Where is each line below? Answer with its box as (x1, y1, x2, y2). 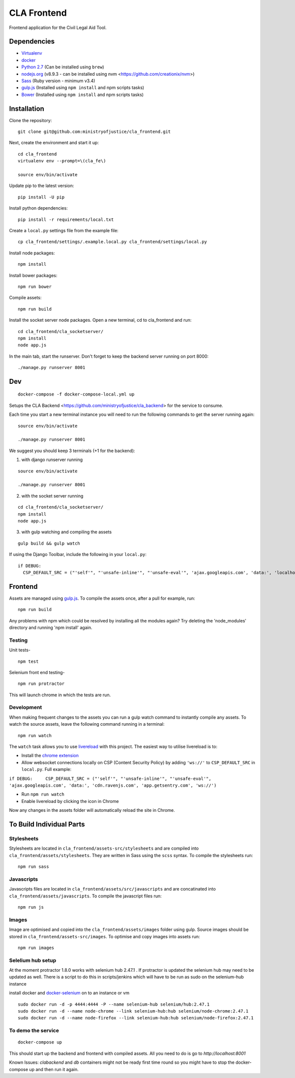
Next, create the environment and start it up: (9, 140, 99, 146)
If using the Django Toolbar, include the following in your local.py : (9, 552, 147, 557)
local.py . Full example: (21, 767, 71, 772)
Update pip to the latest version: (9, 183, 74, 189)
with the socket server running (21, 493, 84, 499)
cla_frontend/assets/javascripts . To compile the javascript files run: (9, 893, 162, 899)
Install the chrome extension (21, 753, 79, 759)
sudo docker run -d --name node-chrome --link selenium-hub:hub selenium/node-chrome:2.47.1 (18, 1009, 249, 1014)
